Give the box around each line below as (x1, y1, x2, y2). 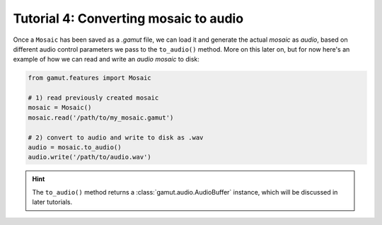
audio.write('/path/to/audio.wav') (28, 153, 151, 161)
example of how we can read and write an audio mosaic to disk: (13, 55, 199, 64)
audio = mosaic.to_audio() (28, 144, 122, 151)
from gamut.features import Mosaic (28, 74, 151, 82)
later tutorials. (32, 198, 73, 207)
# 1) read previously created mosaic (28, 94, 159, 102)
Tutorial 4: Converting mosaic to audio (13, 11, 244, 26)
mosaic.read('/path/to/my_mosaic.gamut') (28, 113, 174, 122)
